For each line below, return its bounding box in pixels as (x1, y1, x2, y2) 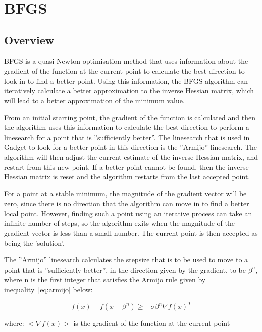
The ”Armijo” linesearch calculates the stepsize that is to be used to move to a (4, 254, 248, 265)
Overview (4, 32, 55, 47)
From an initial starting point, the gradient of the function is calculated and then (4, 112, 255, 122)
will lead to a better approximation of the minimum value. (4, 95, 185, 105)
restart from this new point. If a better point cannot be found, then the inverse (4, 161, 249, 172)
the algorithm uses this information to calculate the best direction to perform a (4, 122, 249, 132)
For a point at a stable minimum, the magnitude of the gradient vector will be (4, 188, 247, 198)
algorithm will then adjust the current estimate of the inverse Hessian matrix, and (4, 151, 258, 162)
